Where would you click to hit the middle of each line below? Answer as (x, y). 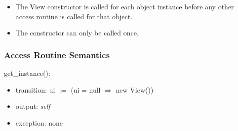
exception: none (39, 122)
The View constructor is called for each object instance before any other (125, 6)
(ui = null (86, 89)
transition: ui (35, 89)
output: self (33, 106)
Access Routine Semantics (57, 54)
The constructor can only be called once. (77, 33)
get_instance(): (27, 73)
